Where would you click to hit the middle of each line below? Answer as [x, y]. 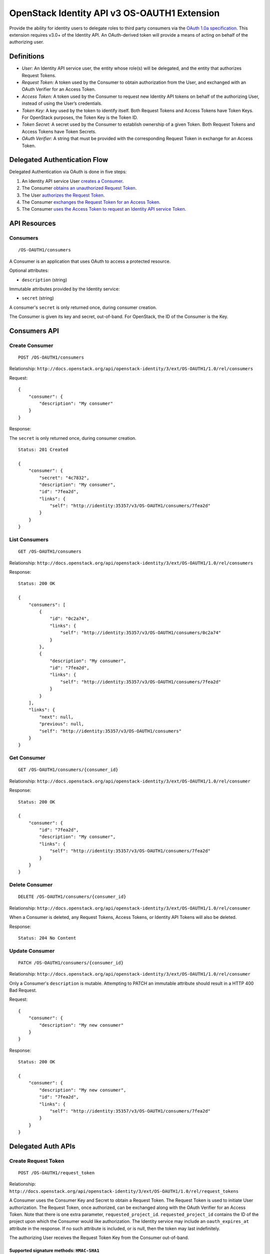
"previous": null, [62, 724]
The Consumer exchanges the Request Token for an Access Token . [91, 202]
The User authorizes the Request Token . [63, 195]
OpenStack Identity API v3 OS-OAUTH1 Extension [114, 13]
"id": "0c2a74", [69, 619]
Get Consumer [27, 758]
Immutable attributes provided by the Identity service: [64, 289]
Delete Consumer [31, 885]
